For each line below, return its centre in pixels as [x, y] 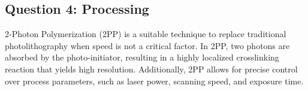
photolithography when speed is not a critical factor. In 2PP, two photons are [147, 45]
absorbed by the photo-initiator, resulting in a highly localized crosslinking [142, 57]
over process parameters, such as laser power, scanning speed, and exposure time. [154, 81]
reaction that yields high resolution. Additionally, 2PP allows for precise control [151, 69]
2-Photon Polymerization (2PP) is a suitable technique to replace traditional [146, 34]
